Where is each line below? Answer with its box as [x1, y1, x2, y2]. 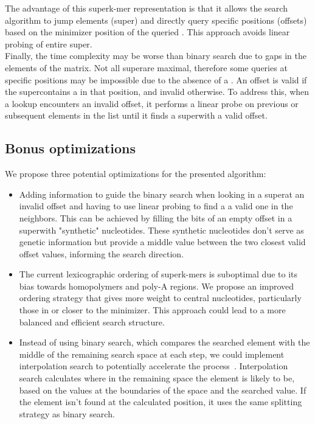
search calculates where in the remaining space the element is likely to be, [19, 372, 295, 384]
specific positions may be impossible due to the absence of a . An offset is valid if [5, 73, 307, 86]
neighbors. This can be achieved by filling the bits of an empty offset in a [19, 211, 292, 224]
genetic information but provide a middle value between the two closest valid [19, 235, 306, 248]
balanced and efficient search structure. [19, 315, 165, 328]
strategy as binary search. [19, 407, 115, 420]
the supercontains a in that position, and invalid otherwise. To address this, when [5, 85, 310, 98]
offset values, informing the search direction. [19, 247, 184, 260]
